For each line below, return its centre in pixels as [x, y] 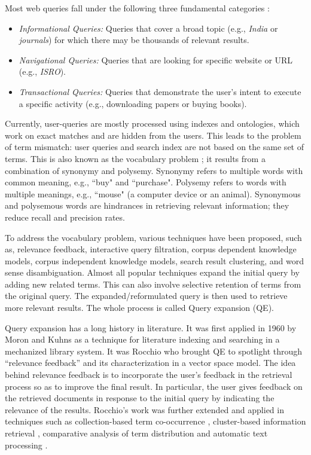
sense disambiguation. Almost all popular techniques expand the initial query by [152, 272]
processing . [26, 445]
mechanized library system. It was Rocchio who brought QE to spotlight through [154, 351]
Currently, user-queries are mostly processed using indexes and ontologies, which [152, 123]
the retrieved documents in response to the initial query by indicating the [140, 398]
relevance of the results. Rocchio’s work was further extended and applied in [144, 409]
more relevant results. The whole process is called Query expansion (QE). [139, 308]
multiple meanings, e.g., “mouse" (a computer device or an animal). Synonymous [153, 193]
